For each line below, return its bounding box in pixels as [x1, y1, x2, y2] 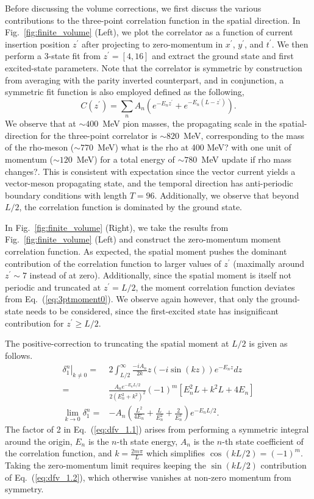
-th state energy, [116, 434, 178, 447]
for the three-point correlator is [40, 129, 157, 141]
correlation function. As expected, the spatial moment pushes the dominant [5, 245, 287, 258]
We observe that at [5, 117, 76, 130]
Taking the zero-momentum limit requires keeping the [5, 459, 206, 472]
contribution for [5, 316, 64, 329]
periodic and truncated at [5, 280, 101, 293]
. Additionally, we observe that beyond [154, 188, 299, 201]
